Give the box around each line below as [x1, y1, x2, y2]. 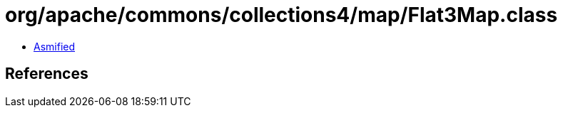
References [5, 65, 88, 83]
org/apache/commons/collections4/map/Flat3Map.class [5, 3, 558, 27]
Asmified [34, 40, 76, 53]
